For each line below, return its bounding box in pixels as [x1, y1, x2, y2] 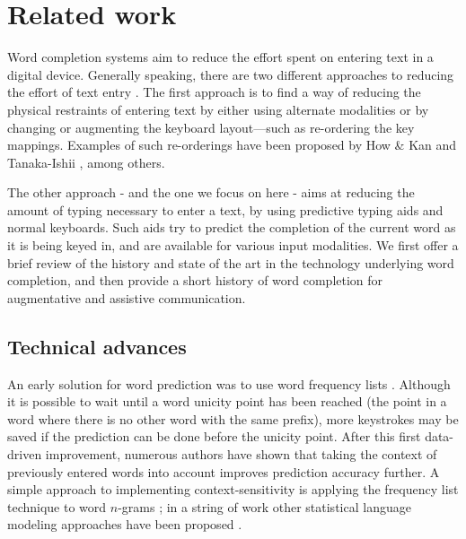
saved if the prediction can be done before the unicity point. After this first [7, 427, 421, 446]
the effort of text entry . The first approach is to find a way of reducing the [7, 83, 421, 101]
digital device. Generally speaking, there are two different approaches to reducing [7, 65, 454, 83]
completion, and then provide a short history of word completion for [7, 271, 383, 290]
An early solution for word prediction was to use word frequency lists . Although [7, 374, 451, 393]
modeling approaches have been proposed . [7, 515, 242, 534]
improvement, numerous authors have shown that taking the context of [45, 445, 437, 464]
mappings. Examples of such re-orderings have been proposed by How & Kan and [7, 135, 457, 154]
